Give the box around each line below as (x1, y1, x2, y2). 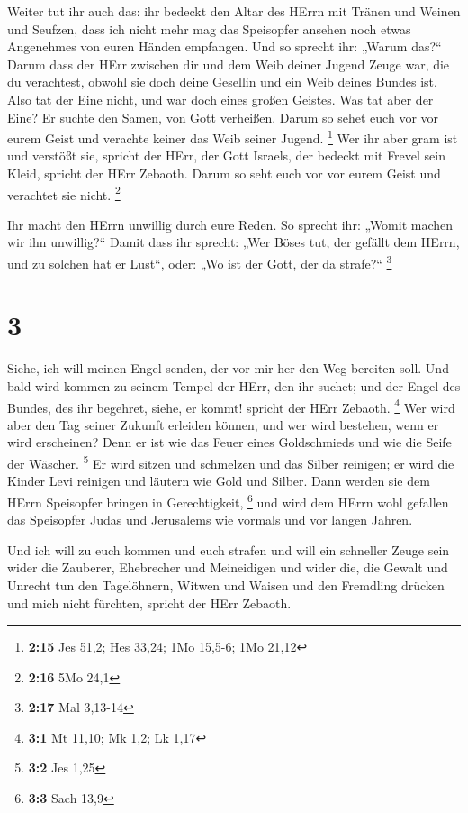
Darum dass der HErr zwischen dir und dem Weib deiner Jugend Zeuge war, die (7, 54, 450, 73)
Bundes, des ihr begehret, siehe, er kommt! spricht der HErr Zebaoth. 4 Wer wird (7, 395, 455, 416)
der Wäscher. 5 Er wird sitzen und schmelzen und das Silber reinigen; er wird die (7, 452, 454, 472)
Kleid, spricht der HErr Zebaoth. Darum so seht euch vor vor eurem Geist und (7, 164, 441, 182)
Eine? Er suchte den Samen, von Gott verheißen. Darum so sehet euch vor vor (7, 107, 439, 126)
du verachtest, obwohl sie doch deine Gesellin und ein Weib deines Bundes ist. (7, 72, 437, 91)
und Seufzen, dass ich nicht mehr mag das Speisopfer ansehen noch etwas (7, 19, 411, 38)
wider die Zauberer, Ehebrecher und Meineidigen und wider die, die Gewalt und (7, 558, 448, 577)
